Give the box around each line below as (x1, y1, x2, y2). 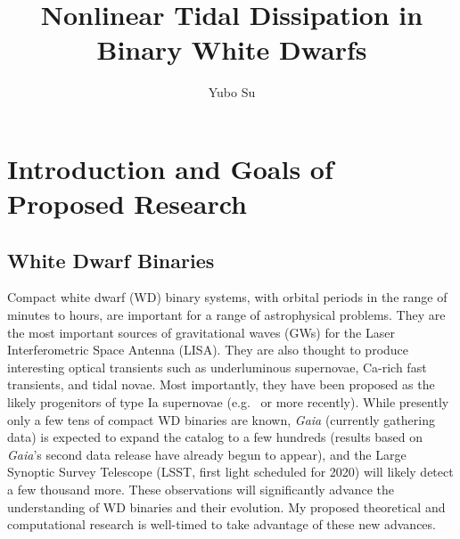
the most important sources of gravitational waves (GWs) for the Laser (7, 323, 395, 341)
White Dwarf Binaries (7, 246, 215, 274)
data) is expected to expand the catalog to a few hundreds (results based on (7, 428, 423, 446)
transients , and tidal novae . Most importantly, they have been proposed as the (7, 375, 435, 394)
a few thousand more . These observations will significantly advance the (7, 480, 395, 499)
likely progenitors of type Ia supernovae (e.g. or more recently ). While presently (7, 393, 449, 412)
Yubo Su (208, 83, 256, 102)
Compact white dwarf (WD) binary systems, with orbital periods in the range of (7, 288, 448, 306)
